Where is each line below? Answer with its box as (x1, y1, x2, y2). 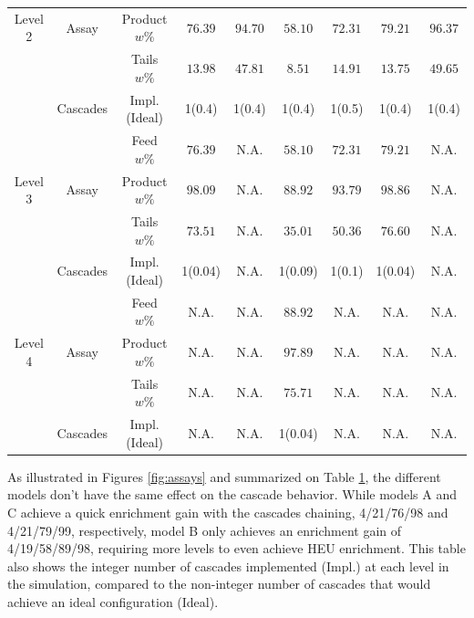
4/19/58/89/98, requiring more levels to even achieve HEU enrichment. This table (7, 539, 466, 558)
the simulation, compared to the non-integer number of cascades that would (7, 574, 431, 593)
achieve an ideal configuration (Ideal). (7, 592, 219, 611)
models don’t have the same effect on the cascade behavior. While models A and (7, 485, 458, 504)
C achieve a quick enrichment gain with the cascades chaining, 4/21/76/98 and (7, 503, 448, 521)
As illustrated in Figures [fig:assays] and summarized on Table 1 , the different (7, 466, 441, 486)
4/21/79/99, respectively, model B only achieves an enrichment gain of (7, 520, 402, 539)
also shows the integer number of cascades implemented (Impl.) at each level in (7, 556, 449, 575)
